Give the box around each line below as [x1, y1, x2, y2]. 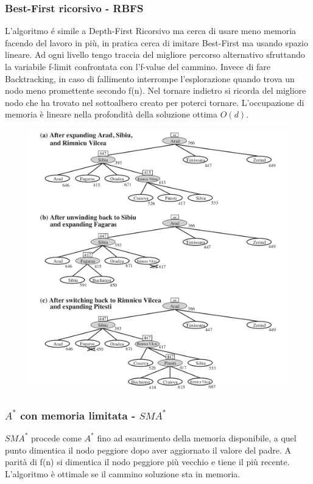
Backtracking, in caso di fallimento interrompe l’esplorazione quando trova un [5, 72, 295, 85]
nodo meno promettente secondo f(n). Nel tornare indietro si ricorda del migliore [5, 84, 306, 97]
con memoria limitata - [20, 407, 136, 423]
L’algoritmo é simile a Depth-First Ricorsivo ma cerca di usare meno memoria [5, 24, 297, 37]
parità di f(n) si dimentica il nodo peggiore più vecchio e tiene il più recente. [5, 455, 290, 468]
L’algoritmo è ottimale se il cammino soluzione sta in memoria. [5, 467, 241, 480]
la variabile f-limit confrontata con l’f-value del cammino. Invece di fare [5, 60, 271, 72]
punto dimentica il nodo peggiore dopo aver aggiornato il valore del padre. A [5, 443, 292, 456]
